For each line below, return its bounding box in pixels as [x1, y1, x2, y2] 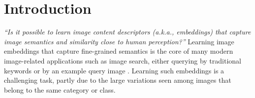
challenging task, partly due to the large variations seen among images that [4, 75, 231, 85]
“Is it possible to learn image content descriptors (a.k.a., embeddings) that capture [4, 27, 251, 37]
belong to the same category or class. [4, 84, 116, 95]
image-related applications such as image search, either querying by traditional [4, 55, 241, 65]
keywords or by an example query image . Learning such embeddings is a [4, 65, 224, 75]
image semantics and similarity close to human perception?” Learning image [4, 36, 234, 46]
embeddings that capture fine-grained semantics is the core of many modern [4, 46, 233, 56]
